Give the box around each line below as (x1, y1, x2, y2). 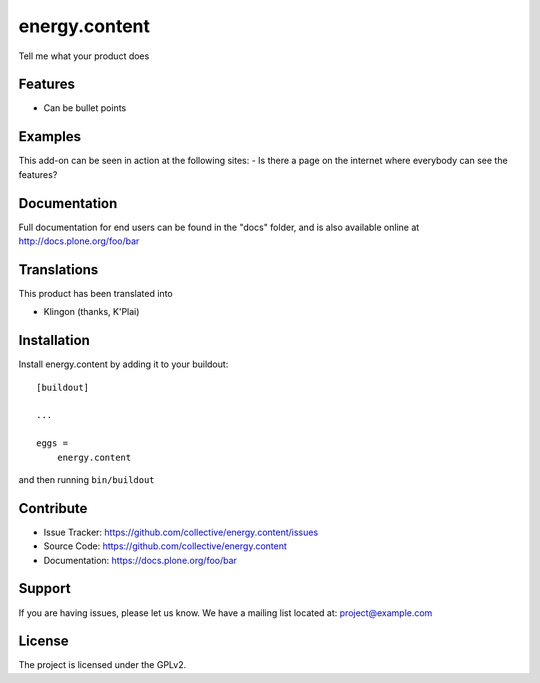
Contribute (18, 500, 88, 517)
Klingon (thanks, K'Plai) (43, 306, 140, 318)
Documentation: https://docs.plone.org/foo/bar (43, 554, 237, 566)
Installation (18, 332, 90, 349)
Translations (18, 261, 99, 278)
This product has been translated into (18, 287, 174, 299)
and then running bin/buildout (18, 473, 155, 485)
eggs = (36, 438, 69, 449)
